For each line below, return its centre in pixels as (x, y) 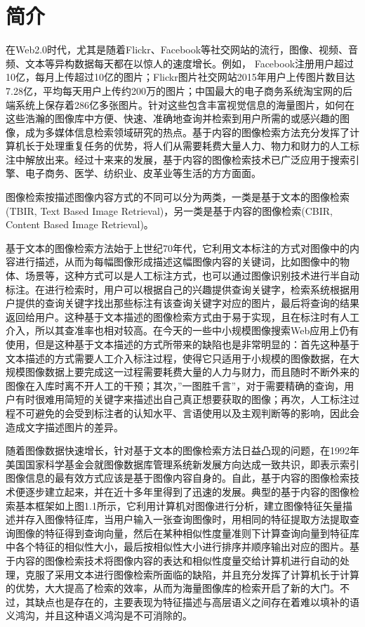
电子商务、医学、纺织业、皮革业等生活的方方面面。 (143, 173)
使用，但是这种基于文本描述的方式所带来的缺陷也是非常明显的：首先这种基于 (182, 344)
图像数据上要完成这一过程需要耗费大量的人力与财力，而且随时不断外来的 (192, 372)
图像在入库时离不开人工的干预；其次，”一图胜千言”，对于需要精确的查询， (175, 385)
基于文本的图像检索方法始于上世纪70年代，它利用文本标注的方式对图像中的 (178, 247)
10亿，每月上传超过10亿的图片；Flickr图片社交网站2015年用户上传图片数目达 (180, 77)
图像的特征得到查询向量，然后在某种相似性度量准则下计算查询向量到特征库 (187, 533)
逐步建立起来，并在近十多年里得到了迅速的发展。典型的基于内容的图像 (187, 491)
